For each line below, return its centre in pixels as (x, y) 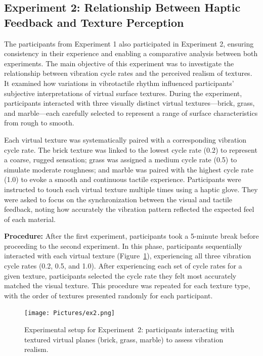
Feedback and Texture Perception (94, 22)
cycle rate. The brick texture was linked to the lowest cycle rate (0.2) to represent (131, 149)
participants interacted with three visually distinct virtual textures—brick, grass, (129, 103)
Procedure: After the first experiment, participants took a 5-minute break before (131, 236)
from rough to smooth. (39, 123)
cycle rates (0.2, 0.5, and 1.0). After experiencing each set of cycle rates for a (123, 266)
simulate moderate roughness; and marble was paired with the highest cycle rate (129, 169)
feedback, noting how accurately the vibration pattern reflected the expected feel (129, 209)
